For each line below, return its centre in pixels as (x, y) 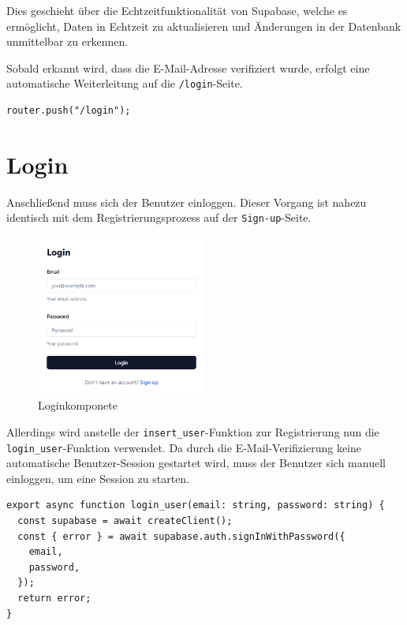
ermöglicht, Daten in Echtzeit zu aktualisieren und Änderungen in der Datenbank (204, 26)
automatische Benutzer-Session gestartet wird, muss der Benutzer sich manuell (196, 463)
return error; (54, 598)
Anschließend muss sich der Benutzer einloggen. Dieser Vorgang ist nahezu (187, 202)
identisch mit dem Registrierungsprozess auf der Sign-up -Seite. (159, 217)
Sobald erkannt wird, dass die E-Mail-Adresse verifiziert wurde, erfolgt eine (188, 67)
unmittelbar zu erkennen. (67, 41)
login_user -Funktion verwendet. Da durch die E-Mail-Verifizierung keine (184, 447)
